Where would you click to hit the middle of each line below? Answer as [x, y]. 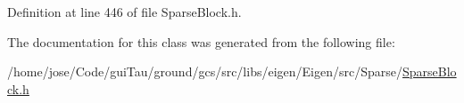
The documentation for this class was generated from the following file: [201, 41]
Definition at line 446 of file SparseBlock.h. [124, 12]
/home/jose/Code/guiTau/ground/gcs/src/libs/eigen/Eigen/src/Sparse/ [205, 71]
